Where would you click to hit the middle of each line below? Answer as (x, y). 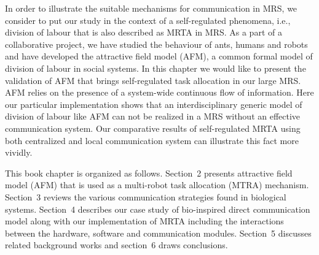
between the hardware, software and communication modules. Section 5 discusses (158, 233)
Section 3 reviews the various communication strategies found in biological (146, 196)
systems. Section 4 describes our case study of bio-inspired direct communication (158, 209)
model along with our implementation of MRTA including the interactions (144, 221)
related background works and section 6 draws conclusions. (116, 245)
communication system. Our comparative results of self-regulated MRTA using (153, 128)
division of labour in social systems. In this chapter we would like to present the (156, 68)
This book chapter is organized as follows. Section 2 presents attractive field (149, 173)
